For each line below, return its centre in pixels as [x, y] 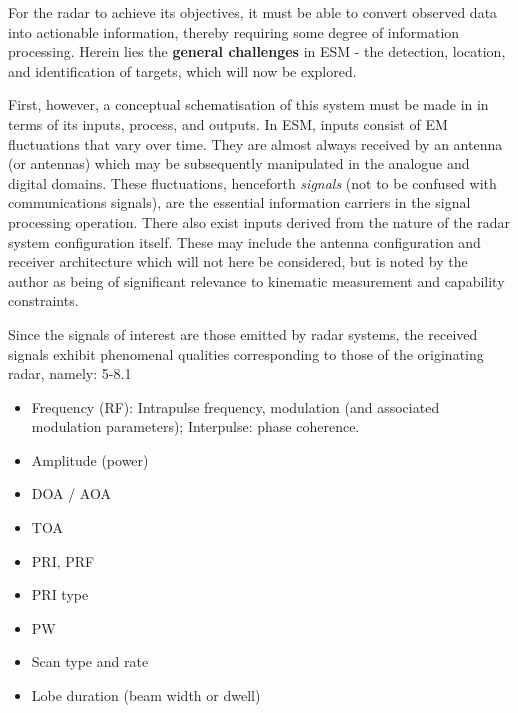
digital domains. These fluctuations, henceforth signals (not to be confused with [252, 182]
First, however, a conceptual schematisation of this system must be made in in [248, 104]
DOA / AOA [71, 493]
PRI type [60, 594]
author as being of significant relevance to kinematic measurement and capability [256, 280]
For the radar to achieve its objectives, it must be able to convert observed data [253, 12]
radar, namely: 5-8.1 [70, 373]
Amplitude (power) [90, 459]
